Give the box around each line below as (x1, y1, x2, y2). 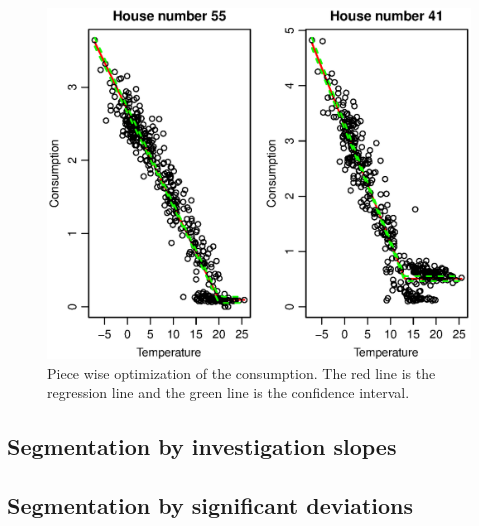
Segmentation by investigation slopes (7, 431, 397, 462)
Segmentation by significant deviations (7, 490, 414, 521)
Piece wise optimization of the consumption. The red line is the (47, 362, 436, 383)
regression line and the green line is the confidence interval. (47, 382, 410, 403)
